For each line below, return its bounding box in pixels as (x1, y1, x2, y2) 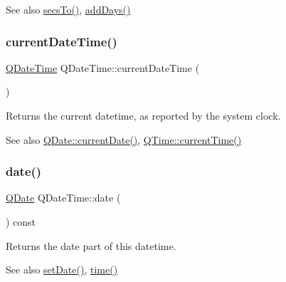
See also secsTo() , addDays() (6, 2, 131, 16)
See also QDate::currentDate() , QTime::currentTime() (6, 132, 242, 147)
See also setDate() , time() (6, 262, 118, 277)
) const (6, 214, 36, 229)
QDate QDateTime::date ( (6, 190, 121, 205)
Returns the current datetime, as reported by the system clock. (6, 108, 281, 122)
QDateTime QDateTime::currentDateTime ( (6, 60, 200, 75)
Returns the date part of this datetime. (6, 238, 176, 253)
